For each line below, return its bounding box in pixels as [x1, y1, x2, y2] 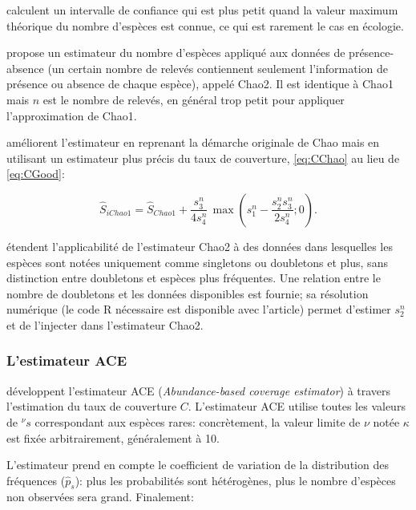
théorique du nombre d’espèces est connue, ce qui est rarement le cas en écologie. [6, 17, 404, 34]
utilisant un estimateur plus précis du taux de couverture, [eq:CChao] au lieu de [6, 149, 400, 166]
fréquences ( [6, 472, 66, 488]
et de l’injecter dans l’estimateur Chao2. [6, 316, 204, 333]
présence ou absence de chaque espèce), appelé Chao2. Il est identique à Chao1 [6, 75, 394, 92]
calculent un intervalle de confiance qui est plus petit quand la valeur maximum [6, 2, 398, 18]
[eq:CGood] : [6, 165, 65, 182]
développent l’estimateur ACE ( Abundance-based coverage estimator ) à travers [6, 382, 391, 399]
